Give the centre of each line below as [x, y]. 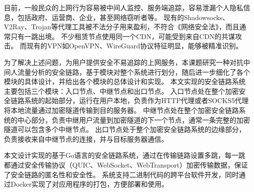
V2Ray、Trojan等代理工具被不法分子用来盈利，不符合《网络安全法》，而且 [122, 27]
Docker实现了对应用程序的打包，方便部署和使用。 [89, 184]
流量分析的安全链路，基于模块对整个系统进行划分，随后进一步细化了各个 [134, 72]
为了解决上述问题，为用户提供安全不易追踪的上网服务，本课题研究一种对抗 [124, 62]
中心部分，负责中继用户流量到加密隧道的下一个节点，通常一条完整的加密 [134, 119]
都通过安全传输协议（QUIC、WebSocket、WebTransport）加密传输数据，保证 [126, 164]
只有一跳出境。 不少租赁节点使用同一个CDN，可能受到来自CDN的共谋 [123, 36]
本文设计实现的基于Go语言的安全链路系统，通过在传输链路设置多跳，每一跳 [125, 155]
